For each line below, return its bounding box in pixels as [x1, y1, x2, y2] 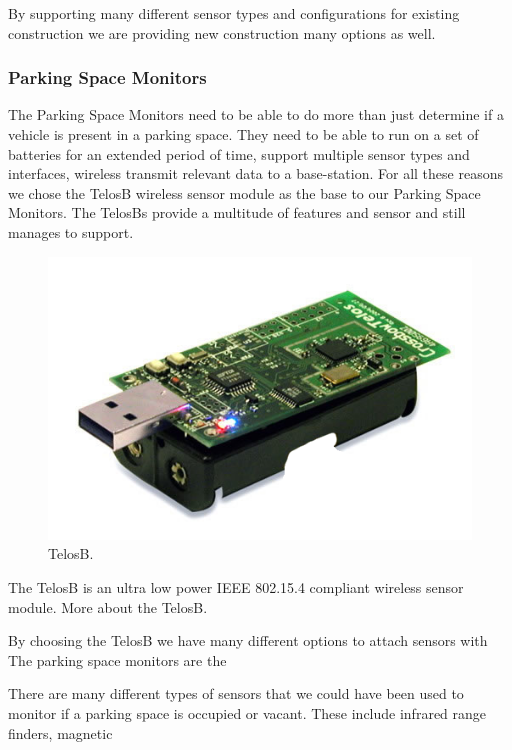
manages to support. [8, 221, 134, 242]
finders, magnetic [8, 722, 113, 743]
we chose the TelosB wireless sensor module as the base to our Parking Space [8, 182, 481, 203]
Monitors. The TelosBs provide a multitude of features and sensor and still [8, 202, 466, 223]
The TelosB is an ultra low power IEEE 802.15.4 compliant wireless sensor [8, 576, 464, 597]
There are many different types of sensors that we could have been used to [8, 683, 464, 704]
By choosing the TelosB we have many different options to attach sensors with [8, 630, 488, 651]
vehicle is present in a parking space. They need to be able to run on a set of [8, 124, 479, 144]
